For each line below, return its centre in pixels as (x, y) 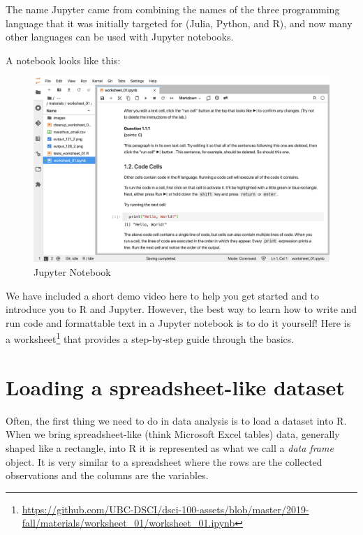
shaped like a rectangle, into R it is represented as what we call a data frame (170, 447)
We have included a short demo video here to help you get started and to (163, 295)
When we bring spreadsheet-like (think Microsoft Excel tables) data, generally (173, 434)
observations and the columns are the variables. (107, 475)
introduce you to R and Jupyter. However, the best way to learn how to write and (181, 309)
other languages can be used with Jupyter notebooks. (120, 37)
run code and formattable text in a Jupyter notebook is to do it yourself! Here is (178, 322)
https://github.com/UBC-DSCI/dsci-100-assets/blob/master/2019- (165, 509)
